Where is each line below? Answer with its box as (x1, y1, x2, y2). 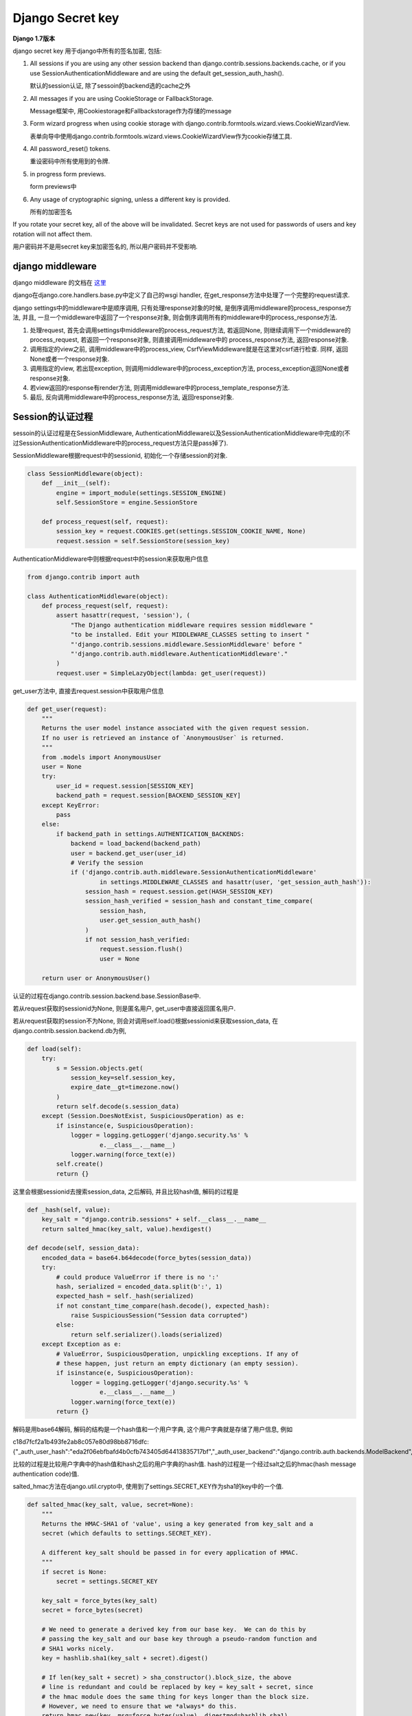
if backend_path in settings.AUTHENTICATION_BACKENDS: (56, 830, 245, 837)
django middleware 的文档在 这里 (12, 279, 106, 287)
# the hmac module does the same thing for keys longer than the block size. (41, 1693, 310, 1700)
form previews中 (30, 183, 77, 191)
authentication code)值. (12, 1470, 80, 1478)
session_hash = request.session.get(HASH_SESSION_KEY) (84, 888, 274, 896)
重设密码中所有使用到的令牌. (30, 157, 111, 165)
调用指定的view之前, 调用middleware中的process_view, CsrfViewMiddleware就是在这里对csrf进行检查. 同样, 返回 (30, 345, 348, 353)
